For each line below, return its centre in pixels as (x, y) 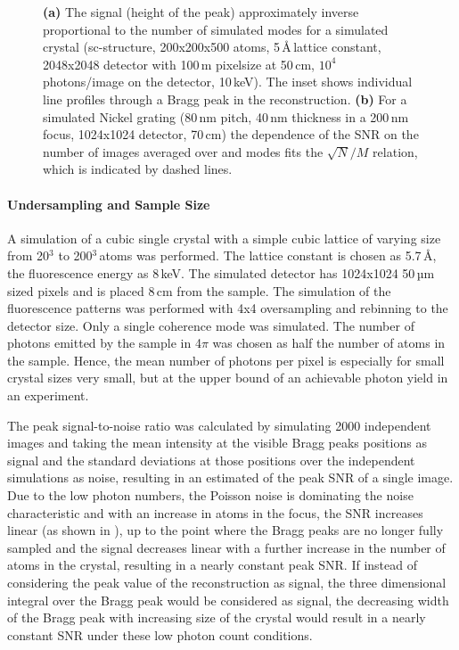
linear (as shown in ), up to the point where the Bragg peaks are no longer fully (225, 530)
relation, (395, 151)
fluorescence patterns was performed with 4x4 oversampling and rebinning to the (228, 308)
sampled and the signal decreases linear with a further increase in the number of (226, 547)
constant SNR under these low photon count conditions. (160, 634)
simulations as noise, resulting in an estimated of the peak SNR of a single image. (230, 477)
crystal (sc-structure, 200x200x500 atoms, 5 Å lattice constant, (212, 47)
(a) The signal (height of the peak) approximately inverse (201, 12)
